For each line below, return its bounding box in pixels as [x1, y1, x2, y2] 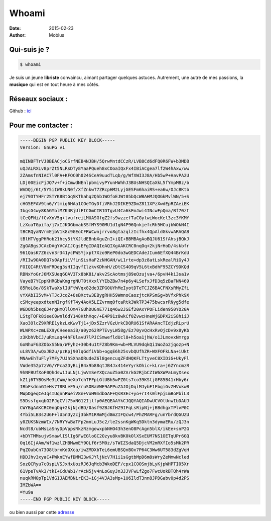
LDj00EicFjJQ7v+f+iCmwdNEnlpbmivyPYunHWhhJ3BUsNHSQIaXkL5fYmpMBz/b [20, 180, 190, 186]
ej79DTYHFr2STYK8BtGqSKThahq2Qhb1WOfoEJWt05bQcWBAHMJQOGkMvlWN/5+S [20, 194, 190, 200]
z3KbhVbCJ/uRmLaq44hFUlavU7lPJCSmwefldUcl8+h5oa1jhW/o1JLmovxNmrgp [20, 334, 190, 340]
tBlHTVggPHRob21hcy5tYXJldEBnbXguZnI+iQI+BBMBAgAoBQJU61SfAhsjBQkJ [20, 236, 190, 241]
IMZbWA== [20, 482, 42, 488]
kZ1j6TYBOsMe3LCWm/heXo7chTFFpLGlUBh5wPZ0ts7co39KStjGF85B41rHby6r [20, 377, 190, 382]
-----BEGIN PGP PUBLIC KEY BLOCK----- [20, 137, 115, 143]
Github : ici [9, 108, 32, 114]
